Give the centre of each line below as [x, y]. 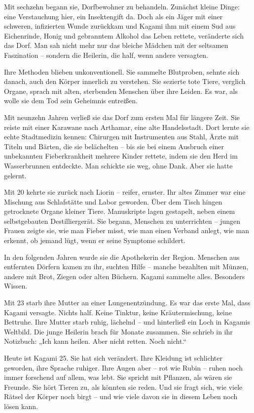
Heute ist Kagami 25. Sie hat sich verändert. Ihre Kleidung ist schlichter [113, 358]
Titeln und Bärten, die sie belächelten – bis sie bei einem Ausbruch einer [114, 146]
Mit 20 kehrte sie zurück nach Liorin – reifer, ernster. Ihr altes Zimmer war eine [125, 192]
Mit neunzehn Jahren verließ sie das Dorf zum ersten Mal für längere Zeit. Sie [122, 117]
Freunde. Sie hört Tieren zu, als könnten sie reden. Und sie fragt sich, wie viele [123, 387]
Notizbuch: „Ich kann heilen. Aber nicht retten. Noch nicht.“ [95, 341]
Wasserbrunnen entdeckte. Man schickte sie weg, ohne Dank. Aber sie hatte [118, 165]
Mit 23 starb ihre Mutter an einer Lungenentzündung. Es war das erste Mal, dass [127, 303]
